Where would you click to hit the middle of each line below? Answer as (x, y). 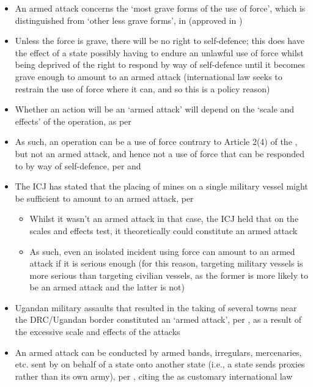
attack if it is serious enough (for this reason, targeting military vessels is (166, 263)
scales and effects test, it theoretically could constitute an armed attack (164, 230)
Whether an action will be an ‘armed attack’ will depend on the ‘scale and (155, 109)
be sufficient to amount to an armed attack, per (104, 198)
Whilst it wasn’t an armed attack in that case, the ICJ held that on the (164, 219)
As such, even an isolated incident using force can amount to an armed (162, 251)
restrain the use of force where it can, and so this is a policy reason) (142, 88)
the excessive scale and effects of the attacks (98, 332)
